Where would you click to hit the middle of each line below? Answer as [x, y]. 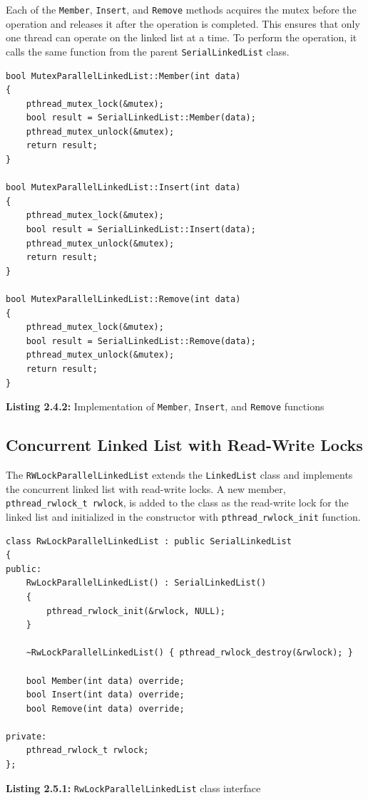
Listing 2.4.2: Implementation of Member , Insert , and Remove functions [165, 406]
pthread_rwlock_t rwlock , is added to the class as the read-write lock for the [177, 503]
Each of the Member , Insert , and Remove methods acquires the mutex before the [181, 9]
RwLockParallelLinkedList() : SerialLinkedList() [146, 583]
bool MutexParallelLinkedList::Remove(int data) [123, 299]
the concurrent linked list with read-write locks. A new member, [146, 488]
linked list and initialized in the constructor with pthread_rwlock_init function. [183, 516]
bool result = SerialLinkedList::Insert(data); [141, 230]
